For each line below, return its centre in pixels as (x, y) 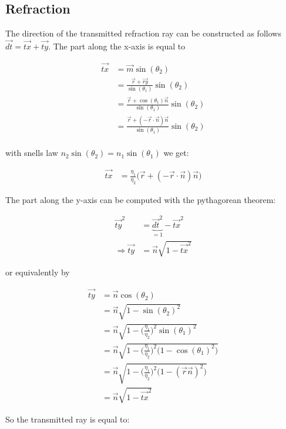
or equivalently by (38, 272)
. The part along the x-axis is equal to (117, 46)
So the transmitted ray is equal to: (68, 419)
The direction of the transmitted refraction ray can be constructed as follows (143, 33)
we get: (176, 153)
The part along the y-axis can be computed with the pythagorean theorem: (141, 199)
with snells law (32, 153)
